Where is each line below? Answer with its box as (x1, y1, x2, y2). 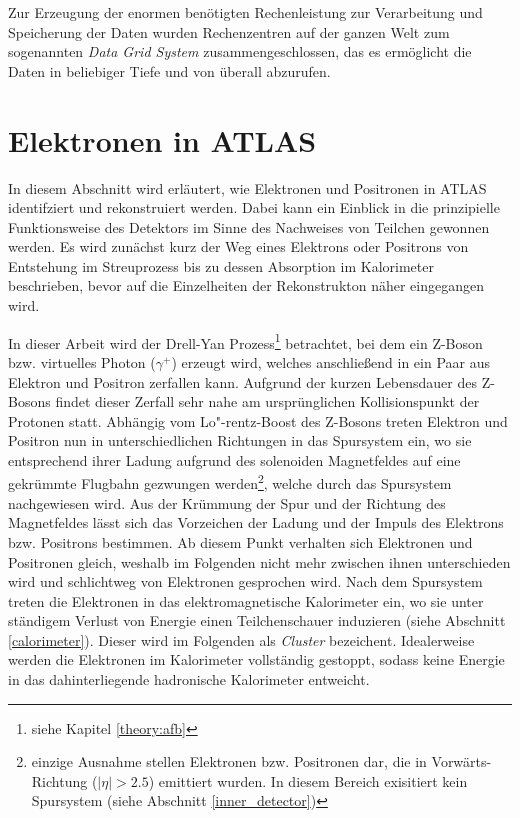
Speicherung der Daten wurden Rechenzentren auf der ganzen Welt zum (8, 21, 450, 42)
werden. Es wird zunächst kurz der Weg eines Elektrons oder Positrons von (8, 236, 469, 257)
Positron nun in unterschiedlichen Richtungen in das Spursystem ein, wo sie (8, 430, 472, 451)
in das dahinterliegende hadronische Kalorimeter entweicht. (8, 669, 370, 690)
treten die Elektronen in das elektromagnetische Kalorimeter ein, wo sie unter (8, 590, 484, 611)
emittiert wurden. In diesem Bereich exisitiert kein (158, 770, 468, 791)
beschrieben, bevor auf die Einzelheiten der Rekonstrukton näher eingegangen (8, 275, 484, 296)
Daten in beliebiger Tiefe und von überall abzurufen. (8, 60, 331, 81)
